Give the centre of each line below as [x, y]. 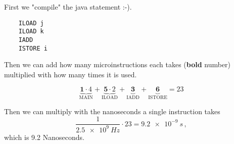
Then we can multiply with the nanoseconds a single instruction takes [112, 111]
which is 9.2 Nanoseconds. [44, 137]
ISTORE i [33, 48]
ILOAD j [31, 23]
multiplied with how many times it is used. [71, 74]
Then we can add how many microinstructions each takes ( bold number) [118, 64]
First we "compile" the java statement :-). [68, 7]
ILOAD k [31, 32]
